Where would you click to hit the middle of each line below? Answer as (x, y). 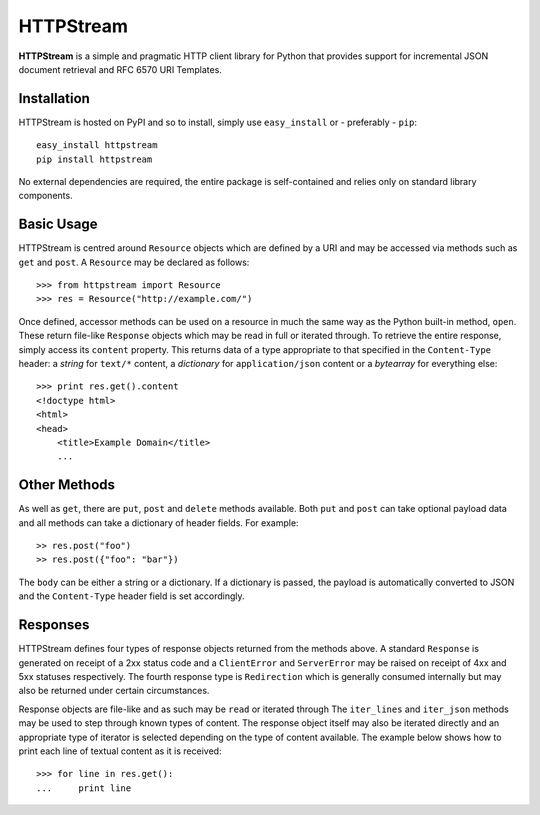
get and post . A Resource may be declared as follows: (134, 262)
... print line (84, 788)
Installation (54, 98)
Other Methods (66, 485)
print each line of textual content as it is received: (120, 751)
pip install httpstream (94, 159)
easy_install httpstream (97, 145)
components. (46, 196)
